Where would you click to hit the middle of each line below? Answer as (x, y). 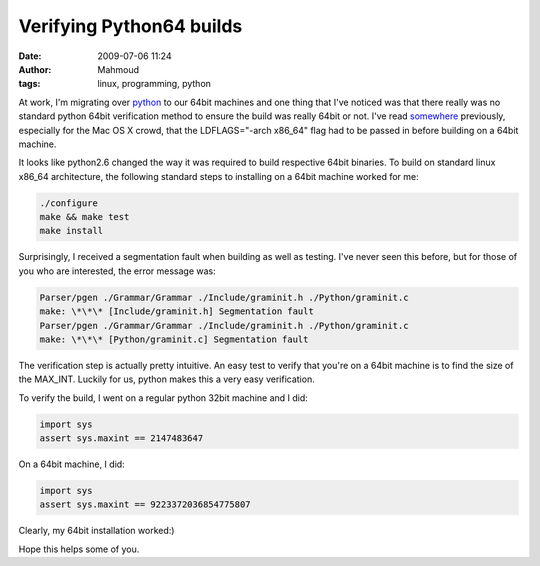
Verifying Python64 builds (130, 26)
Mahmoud (118, 69)
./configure (69, 203)
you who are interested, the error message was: (117, 271)
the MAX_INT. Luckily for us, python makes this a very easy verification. (166, 379)
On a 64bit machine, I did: (71, 464)
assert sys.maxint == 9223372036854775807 (145, 504)
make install (71, 231)
